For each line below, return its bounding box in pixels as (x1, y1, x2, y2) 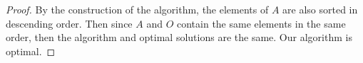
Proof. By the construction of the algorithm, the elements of (6, 2, 269, 16)
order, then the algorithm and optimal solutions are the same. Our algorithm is (6, 30, 352, 45)
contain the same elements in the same (176, 16, 346, 30)
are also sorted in (282, 2, 358, 16)
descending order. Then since (6, 16, 133, 30)
